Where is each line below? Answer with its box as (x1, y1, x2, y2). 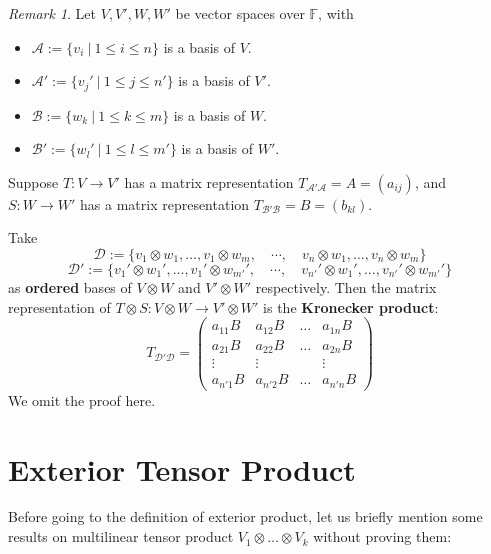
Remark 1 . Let (8, 3, 97, 23)
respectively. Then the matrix (255, 277, 437, 298)
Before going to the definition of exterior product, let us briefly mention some (8, 506, 483, 527)
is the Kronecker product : (263, 296, 439, 317)
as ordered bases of (8, 277, 132, 298)
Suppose (8, 171, 59, 192)
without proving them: (313, 526, 452, 547)
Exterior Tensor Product (8, 448, 356, 489)
